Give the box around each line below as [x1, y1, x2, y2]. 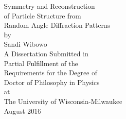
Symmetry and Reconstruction [4, 1, 95, 11]
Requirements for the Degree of [4, 68, 97, 78]
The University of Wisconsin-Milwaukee [4, 96, 123, 106]
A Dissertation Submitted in [4, 48, 89, 58]
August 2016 [4, 105, 41, 116]
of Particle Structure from [4, 10, 81, 20]
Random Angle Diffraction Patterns [4, 20, 110, 30]
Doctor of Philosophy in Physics [4, 77, 100, 87]
